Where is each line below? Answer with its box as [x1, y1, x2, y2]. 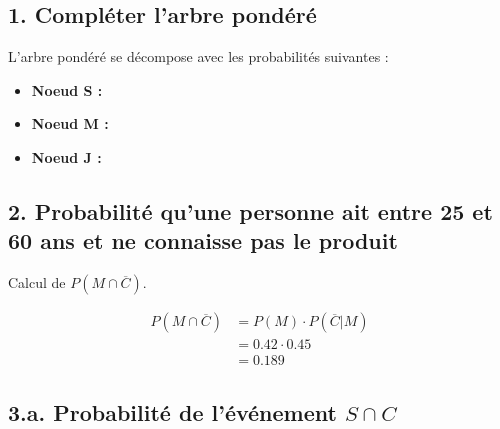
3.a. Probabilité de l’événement [8, 396, 337, 427]
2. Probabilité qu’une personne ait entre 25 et [8, 195, 493, 226]
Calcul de [8, 272, 66, 293]
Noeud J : [31, 146, 102, 167]
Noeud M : [31, 113, 109, 134]
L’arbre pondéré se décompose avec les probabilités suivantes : [8, 46, 389, 67]
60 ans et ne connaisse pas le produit [8, 225, 398, 256]
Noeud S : [31, 79, 103, 100]
